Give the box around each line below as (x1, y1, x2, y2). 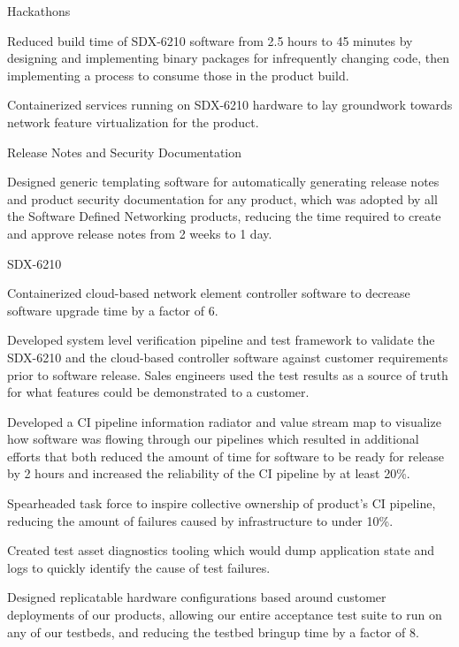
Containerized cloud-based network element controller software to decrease (7, 284, 410, 302)
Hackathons (7, 2, 71, 19)
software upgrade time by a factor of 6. (7, 301, 218, 319)
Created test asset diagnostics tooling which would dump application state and (7, 541, 435, 559)
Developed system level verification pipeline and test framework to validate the (7, 331, 435, 349)
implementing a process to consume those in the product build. (7, 65, 349, 84)
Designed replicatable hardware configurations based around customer (7, 588, 386, 606)
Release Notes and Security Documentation (7, 142, 242, 161)
